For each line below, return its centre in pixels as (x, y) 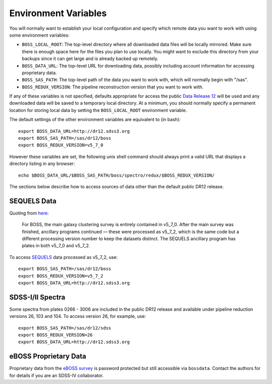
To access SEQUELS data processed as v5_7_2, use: (63, 257)
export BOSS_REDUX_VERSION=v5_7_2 (61, 276)
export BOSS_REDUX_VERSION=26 (56, 335)
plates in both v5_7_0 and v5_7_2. (56, 246)
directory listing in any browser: (42, 163)
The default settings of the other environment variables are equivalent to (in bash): (95, 120)
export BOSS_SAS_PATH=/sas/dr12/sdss (65, 328)
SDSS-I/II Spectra (37, 297)
